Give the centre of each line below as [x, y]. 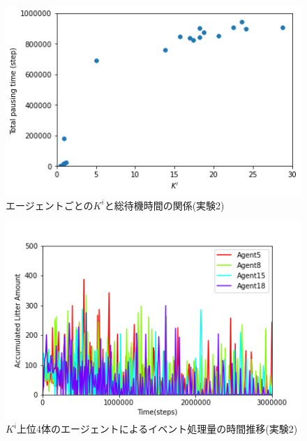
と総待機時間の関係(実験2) [164, 205]
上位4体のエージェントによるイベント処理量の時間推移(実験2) [157, 429]
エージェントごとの [50, 205]
